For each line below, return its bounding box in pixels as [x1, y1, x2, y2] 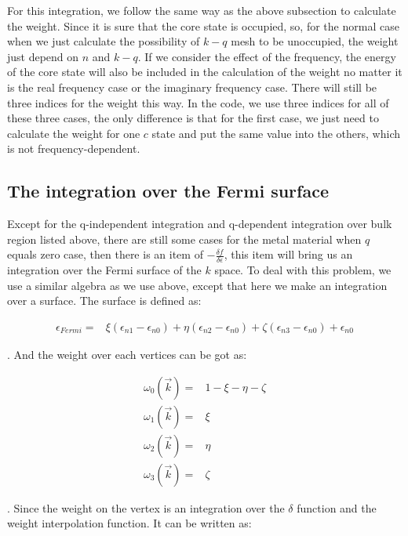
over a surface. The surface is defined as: [7, 292, 202, 309]
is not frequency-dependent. [7, 140, 140, 157]
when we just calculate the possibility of [7, 33, 200, 49]
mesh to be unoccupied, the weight [231, 33, 399, 49]
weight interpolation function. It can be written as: [7, 515, 252, 531]
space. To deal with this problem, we [214, 262, 392, 278]
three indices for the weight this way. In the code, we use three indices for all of [7, 94, 389, 110]
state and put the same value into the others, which [151, 125, 400, 141]
